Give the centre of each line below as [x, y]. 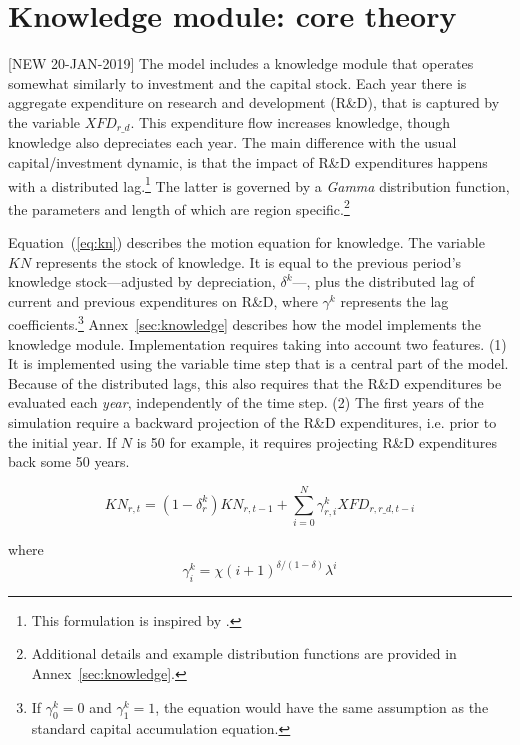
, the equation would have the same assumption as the [322, 706]
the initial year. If [62, 441]
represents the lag [394, 300]
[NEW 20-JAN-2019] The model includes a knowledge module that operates [241, 63]
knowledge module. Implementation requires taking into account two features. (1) [257, 343]
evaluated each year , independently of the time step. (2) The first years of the [246, 402]
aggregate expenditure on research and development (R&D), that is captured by [254, 102]
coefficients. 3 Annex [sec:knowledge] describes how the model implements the [244, 323]
